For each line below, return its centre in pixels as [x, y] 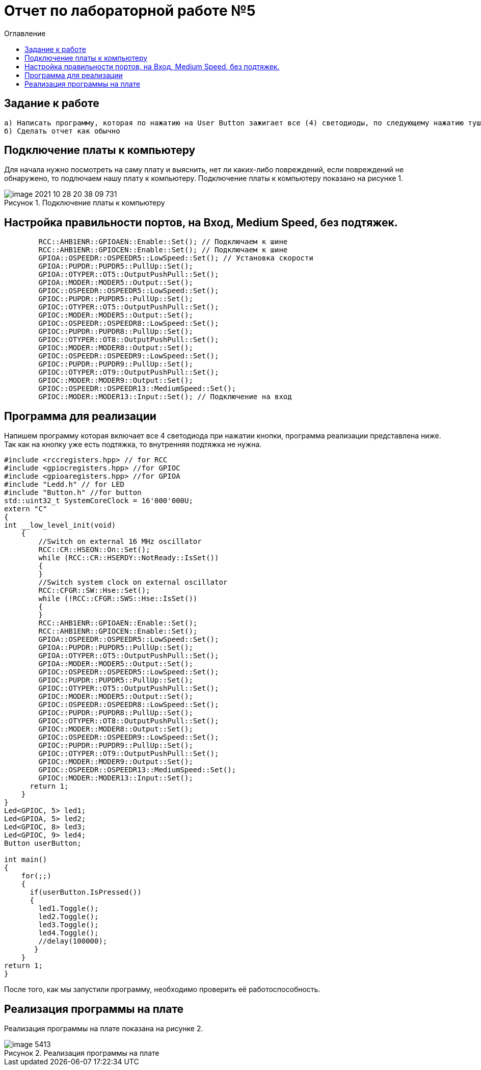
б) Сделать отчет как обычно [62, 131]
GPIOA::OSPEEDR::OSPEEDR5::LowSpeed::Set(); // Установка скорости [176, 258]
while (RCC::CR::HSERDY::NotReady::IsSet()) [129, 558]
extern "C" [26, 509]
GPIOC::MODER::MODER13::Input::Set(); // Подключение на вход [165, 397]
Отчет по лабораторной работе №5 [130, 11]
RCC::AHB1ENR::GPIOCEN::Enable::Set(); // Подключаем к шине [163, 250]
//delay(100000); [73, 941]
